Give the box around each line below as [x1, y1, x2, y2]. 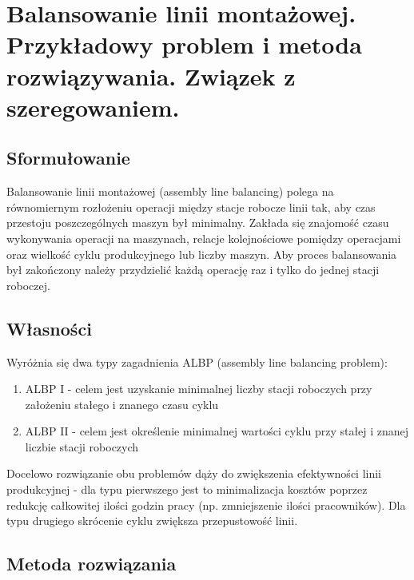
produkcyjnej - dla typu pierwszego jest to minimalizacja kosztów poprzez [6, 481, 368, 498]
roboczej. [6, 276, 50, 293]
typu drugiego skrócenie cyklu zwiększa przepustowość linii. [6, 512, 298, 529]
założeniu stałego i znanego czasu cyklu [25, 395, 219, 412]
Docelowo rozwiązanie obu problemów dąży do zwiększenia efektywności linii [6, 465, 381, 482]
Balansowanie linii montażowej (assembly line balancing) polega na [6, 183, 334, 200]
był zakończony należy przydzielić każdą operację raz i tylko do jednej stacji [6, 261, 380, 278]
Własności [6, 316, 92, 340]
